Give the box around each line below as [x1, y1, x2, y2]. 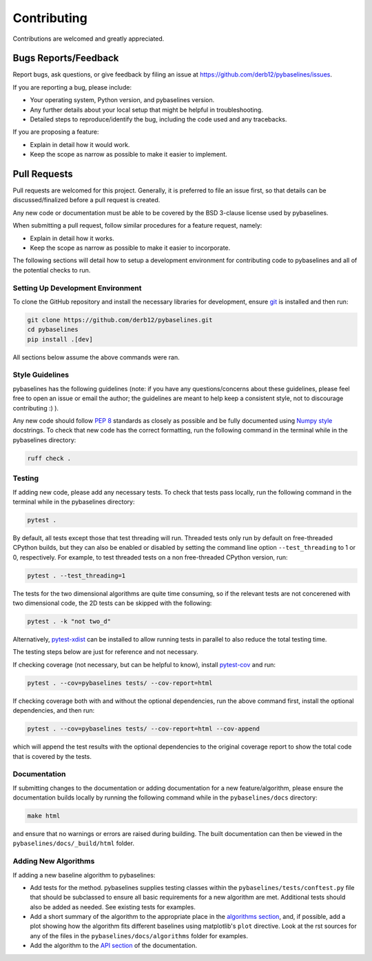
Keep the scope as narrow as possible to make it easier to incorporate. [30, 244, 231, 252]
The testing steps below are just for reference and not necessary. [12, 648, 199, 656]
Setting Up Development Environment [12, 283, 142, 293]
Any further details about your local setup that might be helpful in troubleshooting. [30, 106, 263, 114]
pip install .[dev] [27, 335, 93, 343]
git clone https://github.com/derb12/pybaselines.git [27, 316, 213, 324]
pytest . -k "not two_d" [27, 617, 112, 626]
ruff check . [27, 454, 72, 462]
